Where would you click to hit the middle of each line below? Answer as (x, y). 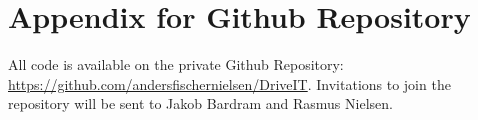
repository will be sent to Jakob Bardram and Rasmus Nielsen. (200, 103)
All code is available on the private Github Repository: (176, 64)
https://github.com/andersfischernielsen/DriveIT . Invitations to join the (229, 83)
